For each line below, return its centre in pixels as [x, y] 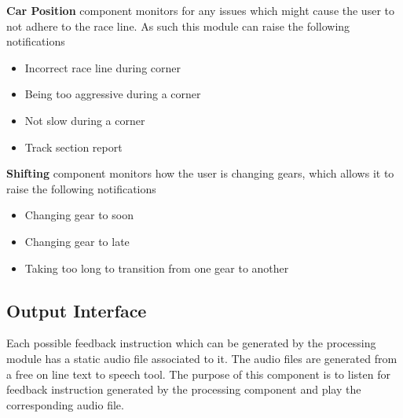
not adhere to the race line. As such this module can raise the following [178, 26]
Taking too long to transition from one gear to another [157, 268]
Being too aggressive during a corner [113, 94]
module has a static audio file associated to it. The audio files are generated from [202, 358]
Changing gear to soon [79, 215]
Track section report [73, 147]
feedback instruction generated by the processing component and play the [184, 389]
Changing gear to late [77, 241]
